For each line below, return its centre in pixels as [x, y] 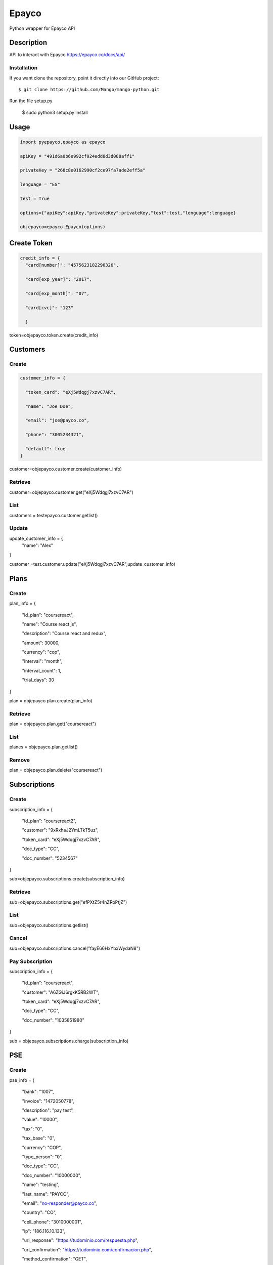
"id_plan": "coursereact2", [49, 821]
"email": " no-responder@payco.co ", [59, 1203]
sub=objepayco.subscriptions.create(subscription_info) [67, 879]
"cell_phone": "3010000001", [52, 1221]
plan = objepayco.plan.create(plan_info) [51, 701]
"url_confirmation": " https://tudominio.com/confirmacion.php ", [87, 1249]
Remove [20, 760]
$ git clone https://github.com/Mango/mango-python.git [89, 89]
